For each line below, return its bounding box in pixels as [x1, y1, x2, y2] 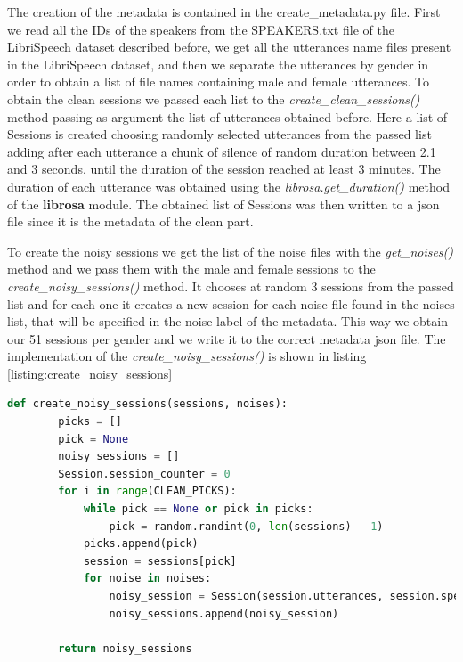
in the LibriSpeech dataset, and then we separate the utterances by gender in [7, 54, 429, 73]
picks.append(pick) [83, 537, 199, 551]
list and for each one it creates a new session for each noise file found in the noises [7, 294, 455, 313]
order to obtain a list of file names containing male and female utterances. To [7, 72, 429, 91]
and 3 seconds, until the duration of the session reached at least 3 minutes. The [7, 159, 441, 178]
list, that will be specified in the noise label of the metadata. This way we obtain [7, 312, 448, 331]
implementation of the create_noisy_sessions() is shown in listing [7, 347, 367, 365]
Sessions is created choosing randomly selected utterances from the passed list [7, 125, 432, 143]
